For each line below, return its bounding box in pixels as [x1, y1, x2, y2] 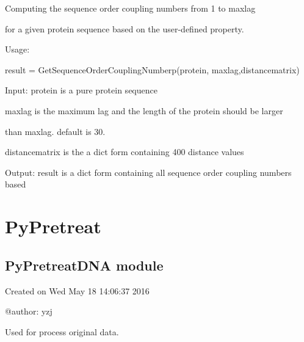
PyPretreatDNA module [5, 255, 164, 274]
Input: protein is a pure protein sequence [5, 84, 157, 96]
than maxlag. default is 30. [5, 125, 106, 137]
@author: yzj [5, 305, 52, 318]
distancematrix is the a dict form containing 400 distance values [5, 145, 244, 158]
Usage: [5, 43, 30, 56]
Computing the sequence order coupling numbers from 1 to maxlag [5, 2, 256, 14]
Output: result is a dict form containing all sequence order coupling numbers [5, 166, 292, 178]
